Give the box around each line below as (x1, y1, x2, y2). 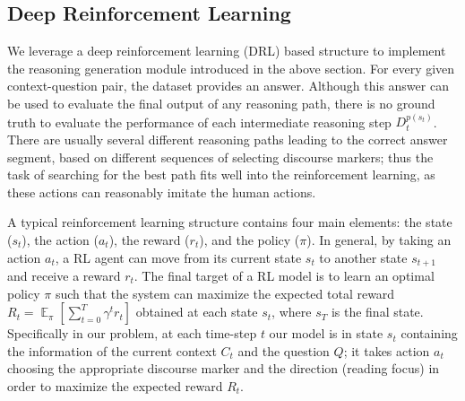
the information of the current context (7, 341, 217, 360)
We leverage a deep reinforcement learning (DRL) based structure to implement (7, 41, 446, 60)
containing (400, 324, 458, 343)
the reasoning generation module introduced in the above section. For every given (7, 58, 455, 77)
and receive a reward (7, 266, 121, 284)
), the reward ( (108, 230, 190, 248)
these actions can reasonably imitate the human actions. (7, 182, 316, 201)
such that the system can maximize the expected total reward (55, 283, 395, 302)
